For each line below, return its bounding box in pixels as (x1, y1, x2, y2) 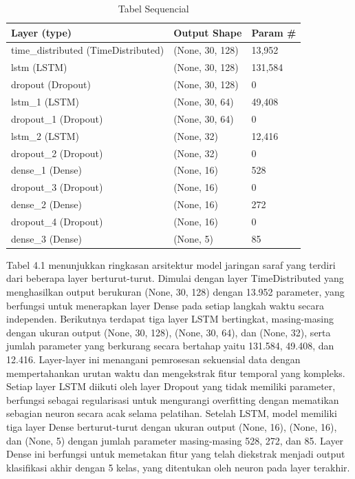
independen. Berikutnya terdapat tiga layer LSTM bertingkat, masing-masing (6, 312, 334, 326)
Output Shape (173, 25, 242, 39)
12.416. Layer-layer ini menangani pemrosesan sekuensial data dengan (6, 351, 301, 366)
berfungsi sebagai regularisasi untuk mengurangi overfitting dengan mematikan (6, 392, 339, 407)
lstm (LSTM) (11, 60, 67, 74)
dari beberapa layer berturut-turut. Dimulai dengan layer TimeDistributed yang (6, 271, 344, 285)
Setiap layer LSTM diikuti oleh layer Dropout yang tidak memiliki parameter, (6, 379, 336, 394)
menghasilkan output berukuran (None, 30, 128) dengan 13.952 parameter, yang (6, 285, 345, 298)
